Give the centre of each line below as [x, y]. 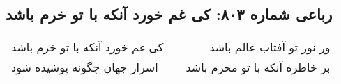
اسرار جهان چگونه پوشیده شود [85, 67]
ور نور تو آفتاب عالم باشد [270, 47]
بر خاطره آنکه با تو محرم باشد [258, 67]
